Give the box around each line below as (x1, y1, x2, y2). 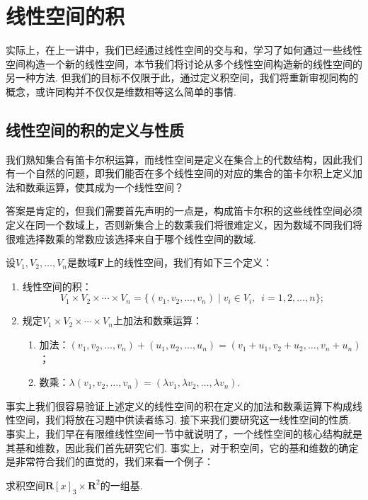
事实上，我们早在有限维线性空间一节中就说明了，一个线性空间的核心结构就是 (6, 426, 362, 441)
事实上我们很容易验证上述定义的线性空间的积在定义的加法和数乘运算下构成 (6, 398, 352, 413)
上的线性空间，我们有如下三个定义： (104, 255, 273, 270)
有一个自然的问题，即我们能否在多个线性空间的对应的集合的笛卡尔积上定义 (6, 166, 352, 181)
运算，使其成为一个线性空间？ (45, 179, 184, 194)
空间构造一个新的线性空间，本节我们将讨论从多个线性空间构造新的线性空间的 (6, 56, 362, 71)
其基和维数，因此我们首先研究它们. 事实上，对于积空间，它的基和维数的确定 (6, 440, 359, 455)
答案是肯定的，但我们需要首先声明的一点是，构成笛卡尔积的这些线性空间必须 (6, 203, 362, 218)
